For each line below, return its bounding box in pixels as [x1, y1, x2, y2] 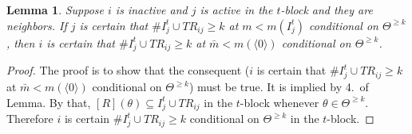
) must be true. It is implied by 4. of [188, 78, 369, 95]
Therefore [6, 110, 53, 127]
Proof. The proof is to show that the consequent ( [6, 62, 250, 78]
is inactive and [115, 2, 188, 17]
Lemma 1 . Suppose [6, 2, 105, 17]
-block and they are [280, 2, 373, 17]
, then [6, 34, 35, 51]
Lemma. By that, [6, 94, 91, 110]
